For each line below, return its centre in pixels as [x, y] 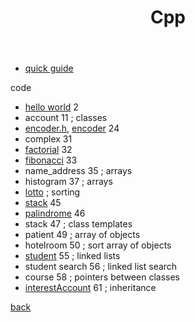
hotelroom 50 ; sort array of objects [98, 245]
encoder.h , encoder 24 [72, 128]
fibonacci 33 [51, 160]
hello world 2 [51, 107]
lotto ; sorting [52, 192]
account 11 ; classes [66, 118]
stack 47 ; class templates [78, 224]
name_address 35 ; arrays [78, 171]
